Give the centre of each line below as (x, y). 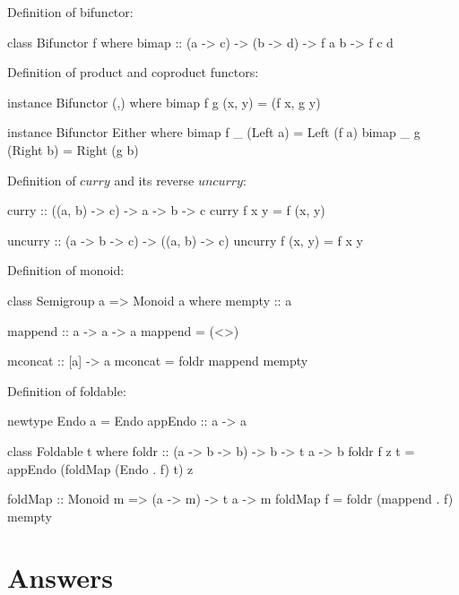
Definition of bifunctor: (70, 12)
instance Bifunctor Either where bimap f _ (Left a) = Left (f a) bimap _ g (214, 132)
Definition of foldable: (67, 390)
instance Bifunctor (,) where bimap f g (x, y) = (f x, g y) (164, 102)
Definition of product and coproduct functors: (133, 72)
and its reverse (154, 180)
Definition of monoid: (66, 270)
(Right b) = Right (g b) (73, 149)
